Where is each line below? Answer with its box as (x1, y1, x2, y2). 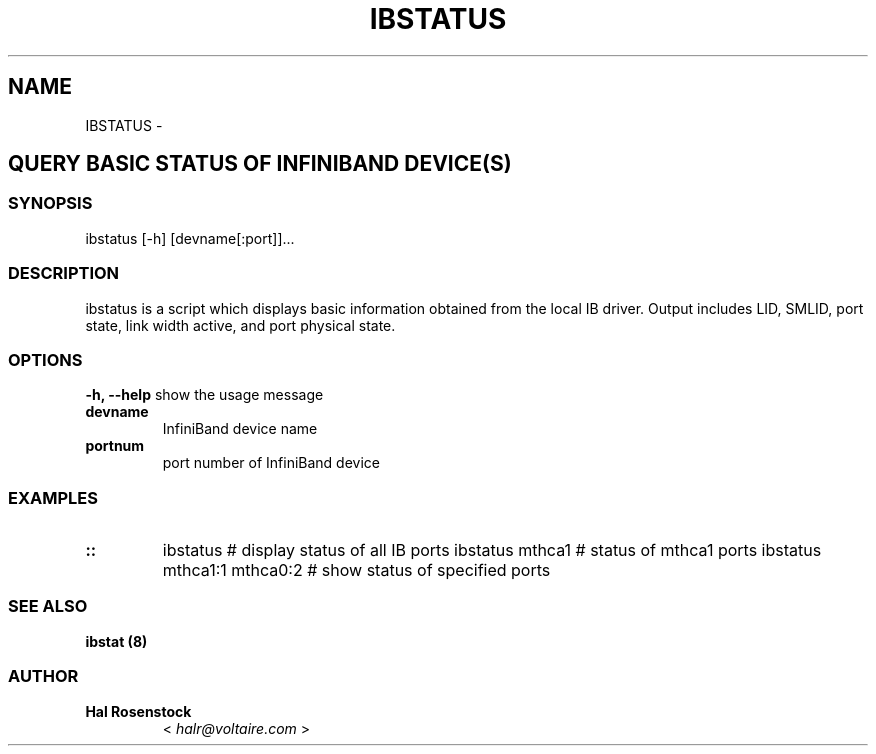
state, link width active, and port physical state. (85, 316, 396, 334)
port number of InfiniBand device (162, 454, 380, 472)
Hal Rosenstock (85, 702, 192, 720)
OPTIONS (8, 349, 83, 370)
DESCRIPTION (8, 263, 120, 284)
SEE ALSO (8, 596, 88, 617)
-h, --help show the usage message (85, 386, 324, 404)
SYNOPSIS (8, 193, 93, 214)
